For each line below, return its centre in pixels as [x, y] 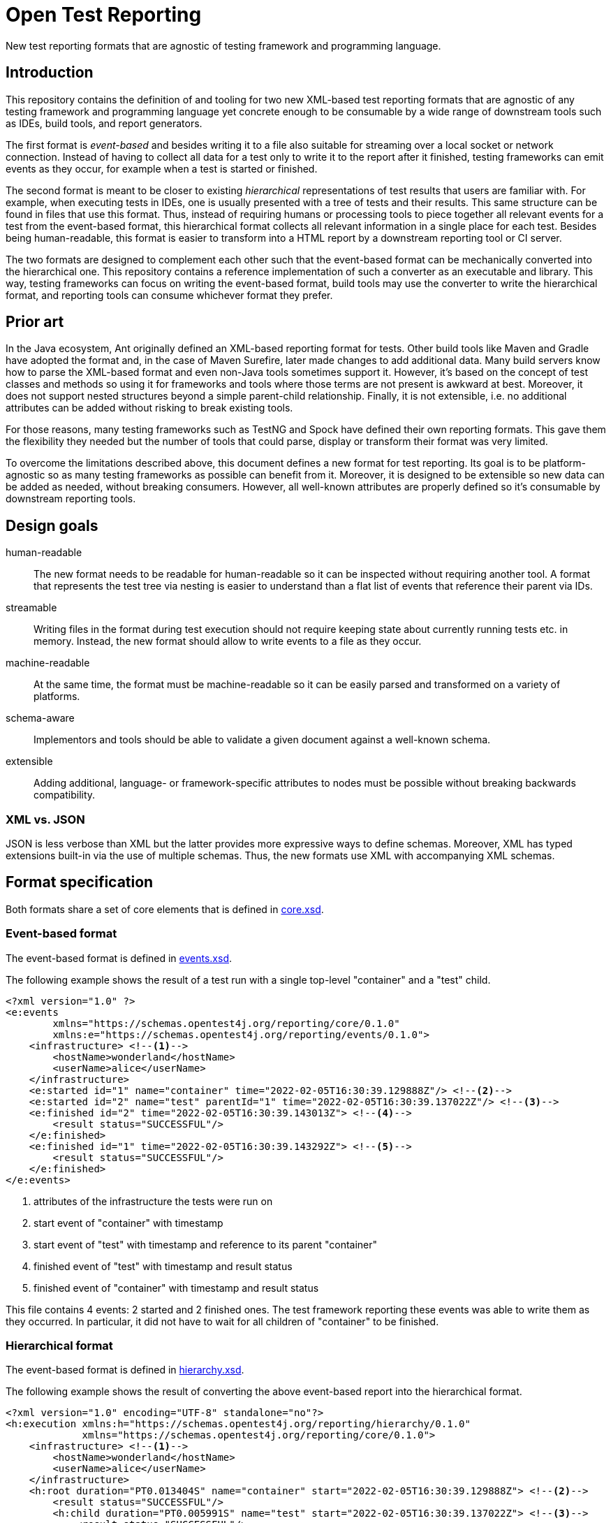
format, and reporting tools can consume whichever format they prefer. [169, 295]
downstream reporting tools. [71, 499]
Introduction [50, 73]
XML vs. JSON [45, 819]
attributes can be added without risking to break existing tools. [149, 408]
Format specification [80, 882]
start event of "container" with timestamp [128, 1223]
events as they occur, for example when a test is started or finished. [162, 168]
